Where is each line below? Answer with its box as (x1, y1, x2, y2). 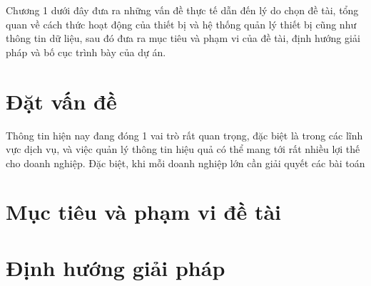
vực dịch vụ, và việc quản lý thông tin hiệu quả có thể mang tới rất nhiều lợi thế (6, 142, 360, 157)
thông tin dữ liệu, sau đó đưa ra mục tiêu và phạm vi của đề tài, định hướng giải (6, 31, 360, 46)
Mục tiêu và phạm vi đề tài (6, 197, 282, 226)
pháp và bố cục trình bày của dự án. (6, 44, 166, 59)
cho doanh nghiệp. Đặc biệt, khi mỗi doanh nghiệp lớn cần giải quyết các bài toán (6, 155, 365, 170)
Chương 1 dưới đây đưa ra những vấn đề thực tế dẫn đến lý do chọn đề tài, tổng (6, 3, 359, 17)
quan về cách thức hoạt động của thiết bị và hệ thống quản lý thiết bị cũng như (6, 16, 357, 31)
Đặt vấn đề (6, 86, 117, 115)
